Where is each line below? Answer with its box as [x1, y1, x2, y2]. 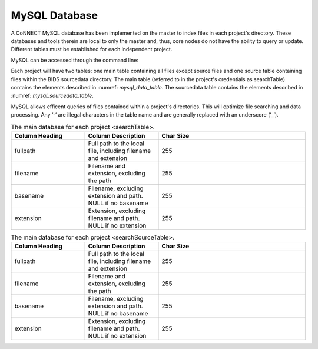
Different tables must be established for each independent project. [11, 46, 173, 53]
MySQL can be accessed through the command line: [11, 56, 138, 64]
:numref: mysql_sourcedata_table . [11, 92, 94, 99]
